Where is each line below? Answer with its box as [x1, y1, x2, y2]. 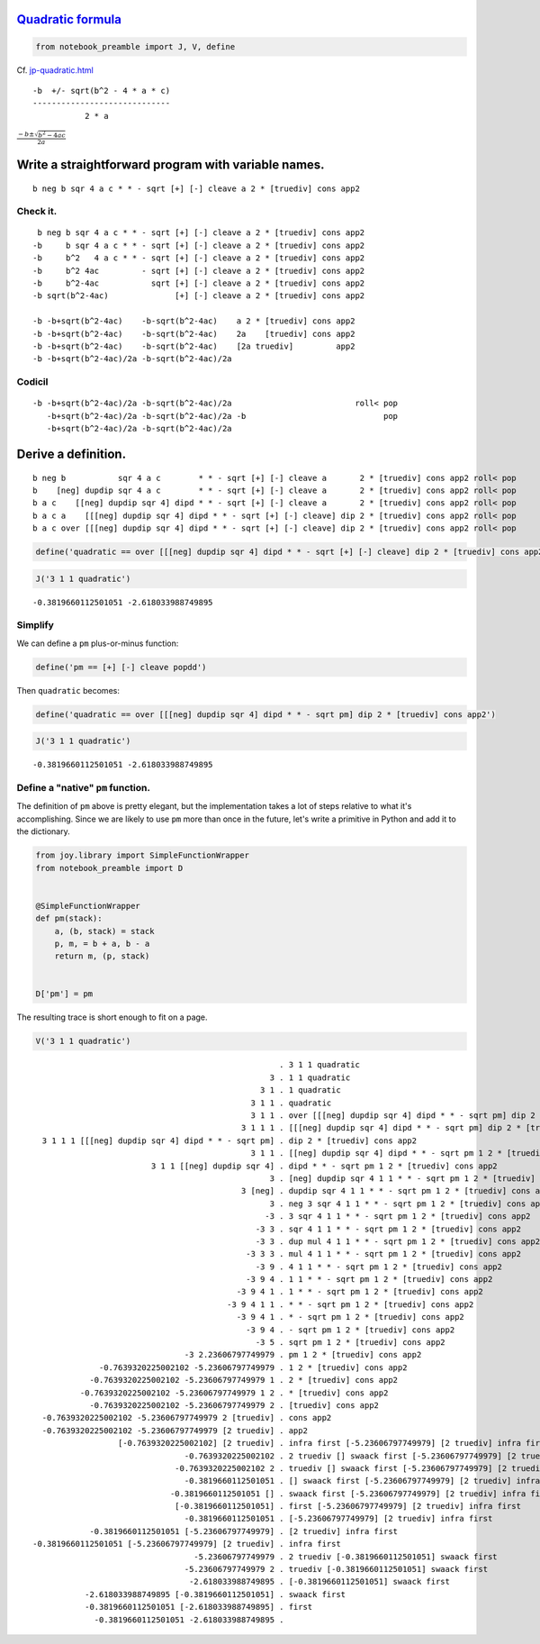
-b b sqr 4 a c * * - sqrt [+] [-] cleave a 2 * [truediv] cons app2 [32, 240, 365, 250]
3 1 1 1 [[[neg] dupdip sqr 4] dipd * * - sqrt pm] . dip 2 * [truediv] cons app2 [41, 1135, 418, 1146]
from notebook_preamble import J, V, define [35, 41, 236, 51]
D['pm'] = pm [35, 989, 94, 999]
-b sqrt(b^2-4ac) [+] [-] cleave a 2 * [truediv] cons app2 [32, 291, 365, 301]
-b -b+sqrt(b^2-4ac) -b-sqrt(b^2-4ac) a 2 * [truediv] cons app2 [32, 316, 355, 326]
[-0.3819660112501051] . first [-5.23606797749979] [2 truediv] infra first [174, 1501, 522, 1512]
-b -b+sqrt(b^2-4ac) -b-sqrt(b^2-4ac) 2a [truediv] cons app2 [32, 329, 355, 339]
